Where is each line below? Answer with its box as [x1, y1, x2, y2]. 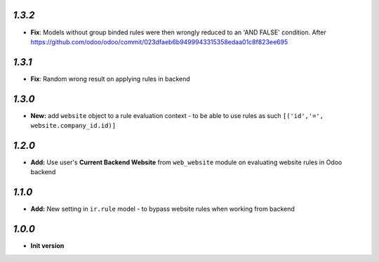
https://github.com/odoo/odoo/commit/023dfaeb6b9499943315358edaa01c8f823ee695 [30, 37, 288, 46]
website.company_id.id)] [30, 122, 116, 130]
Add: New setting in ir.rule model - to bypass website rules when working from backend [30, 204, 295, 214]
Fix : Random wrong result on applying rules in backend [30, 74, 191, 83]
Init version [30, 242, 65, 250]
